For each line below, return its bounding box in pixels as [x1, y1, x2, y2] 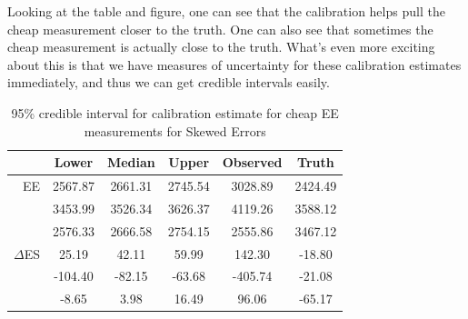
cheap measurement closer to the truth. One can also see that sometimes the [7, 19, 433, 38]
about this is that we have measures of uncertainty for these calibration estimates [7, 55, 462, 74]
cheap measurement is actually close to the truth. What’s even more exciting [7, 37, 435, 56]
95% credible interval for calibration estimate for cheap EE [11, 103, 339, 122]
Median [106, 153, 155, 172]
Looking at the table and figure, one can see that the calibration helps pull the [7, 2, 445, 20]
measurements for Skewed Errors [84, 121, 266, 140]
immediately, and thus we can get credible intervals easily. [7, 73, 330, 92]
